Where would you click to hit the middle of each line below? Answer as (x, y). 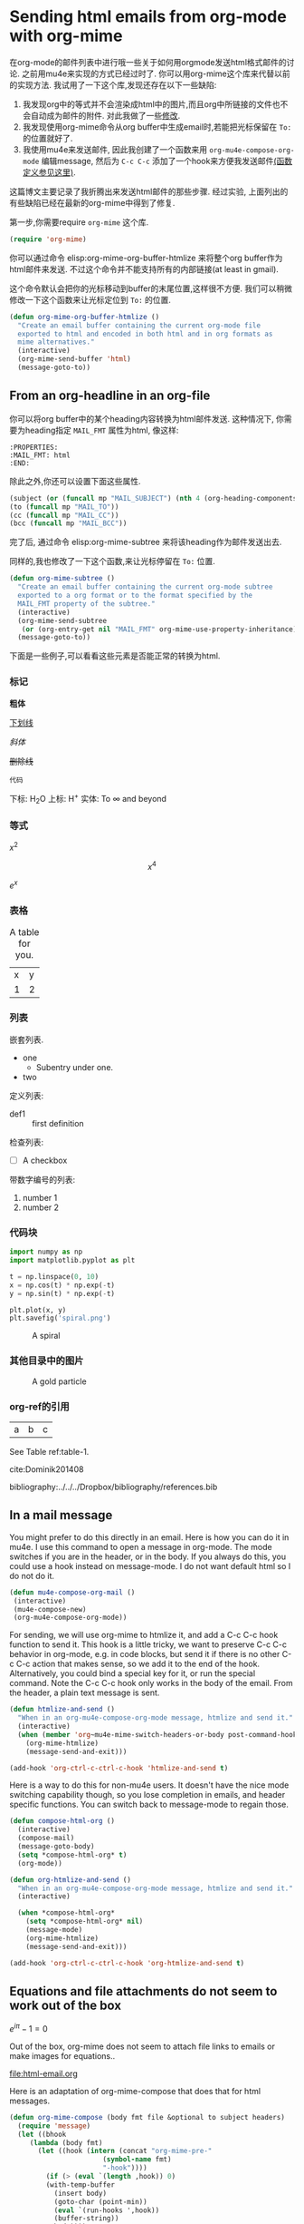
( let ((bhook (42, 2134)
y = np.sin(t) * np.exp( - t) (62, 1293)
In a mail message (61, 1515)
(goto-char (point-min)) (100, 2201)
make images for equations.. (62, 2055)
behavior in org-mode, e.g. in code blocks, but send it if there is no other (145, 1654)
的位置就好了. (47, 138)
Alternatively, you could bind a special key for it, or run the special (133, 1673)
